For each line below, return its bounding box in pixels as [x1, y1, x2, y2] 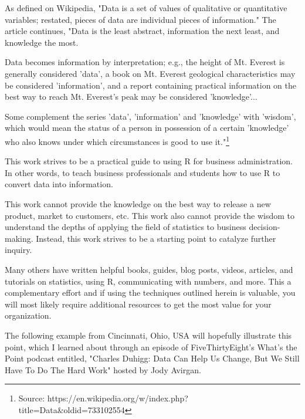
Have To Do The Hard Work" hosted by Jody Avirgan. [5, 363, 201, 376]
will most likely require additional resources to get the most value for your [5, 298, 272, 310]
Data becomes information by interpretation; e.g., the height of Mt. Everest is [5, 56, 285, 68]
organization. [5, 309, 52, 322]
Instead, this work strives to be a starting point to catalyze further [36, 232, 276, 244]
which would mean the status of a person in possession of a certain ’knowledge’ [5, 121, 289, 134]
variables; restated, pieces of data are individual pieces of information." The [5, 13, 276, 25]
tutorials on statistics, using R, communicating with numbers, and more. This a [5, 275, 292, 287]
